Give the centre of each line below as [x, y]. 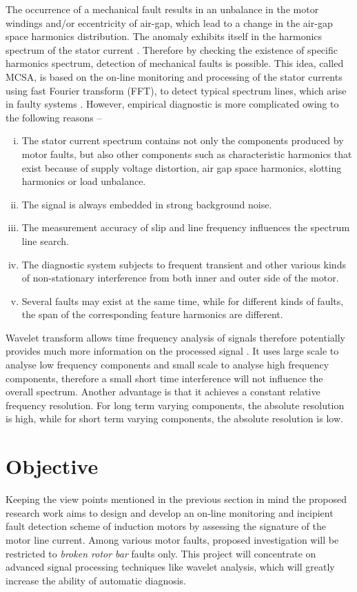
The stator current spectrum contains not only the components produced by [183, 140]
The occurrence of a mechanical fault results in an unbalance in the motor [162, 9]
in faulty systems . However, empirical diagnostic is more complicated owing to [172, 104]
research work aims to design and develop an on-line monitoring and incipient [170, 512]
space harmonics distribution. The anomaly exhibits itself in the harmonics [164, 36]
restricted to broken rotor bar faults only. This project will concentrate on [161, 553]
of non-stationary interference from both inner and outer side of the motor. [180, 278]
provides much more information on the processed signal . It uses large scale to [172, 351]
